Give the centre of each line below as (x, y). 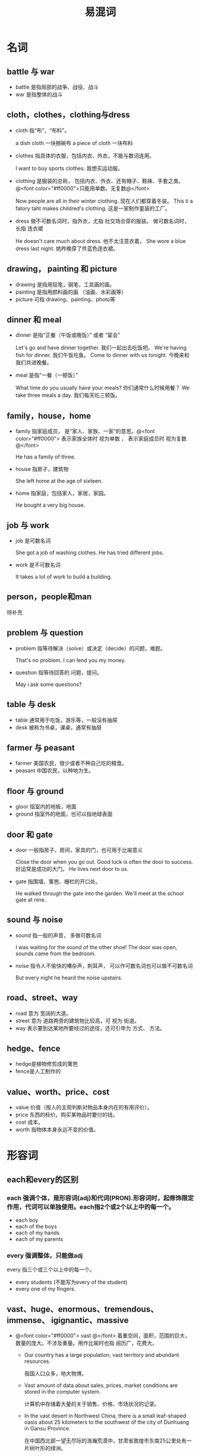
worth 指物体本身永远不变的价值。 (57, 1130)
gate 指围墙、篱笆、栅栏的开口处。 (58, 881)
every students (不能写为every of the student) (72, 1282)
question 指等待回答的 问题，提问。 (59, 672)
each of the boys (36, 1227)
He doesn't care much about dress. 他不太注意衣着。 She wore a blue (101, 241)
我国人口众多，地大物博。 (55, 1373)
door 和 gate (30, 834)
